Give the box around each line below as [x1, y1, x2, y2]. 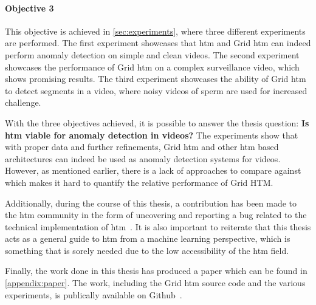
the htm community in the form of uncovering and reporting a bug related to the [5, 208, 307, 221]
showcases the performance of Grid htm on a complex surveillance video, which [5, 60, 300, 73]
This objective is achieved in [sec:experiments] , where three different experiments [5, 24, 306, 37]
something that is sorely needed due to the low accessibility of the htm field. [5, 244, 289, 256]
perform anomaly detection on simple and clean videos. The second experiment [5, 48, 300, 61]
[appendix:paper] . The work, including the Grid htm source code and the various [5, 276, 306, 289]
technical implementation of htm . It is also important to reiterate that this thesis [5, 220, 311, 233]
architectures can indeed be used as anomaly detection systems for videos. [5, 152, 281, 165]
